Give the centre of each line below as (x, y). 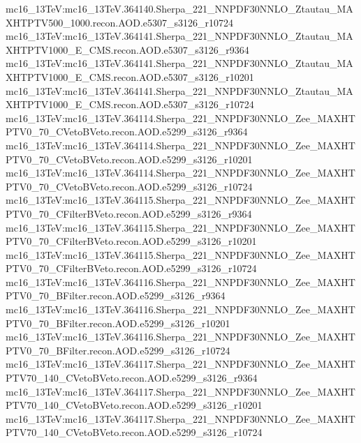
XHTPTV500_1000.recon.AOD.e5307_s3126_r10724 (120, 22)
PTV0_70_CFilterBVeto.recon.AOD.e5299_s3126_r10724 (131, 268)
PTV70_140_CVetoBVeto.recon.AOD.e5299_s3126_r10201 (134, 405)
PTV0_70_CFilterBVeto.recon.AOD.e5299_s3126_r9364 (129, 213)
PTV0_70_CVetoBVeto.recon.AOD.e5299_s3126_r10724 (129, 186)
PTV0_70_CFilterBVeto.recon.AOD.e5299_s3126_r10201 (131, 241)
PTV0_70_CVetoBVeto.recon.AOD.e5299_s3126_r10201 (129, 159)
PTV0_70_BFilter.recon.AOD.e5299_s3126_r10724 (118, 350)
